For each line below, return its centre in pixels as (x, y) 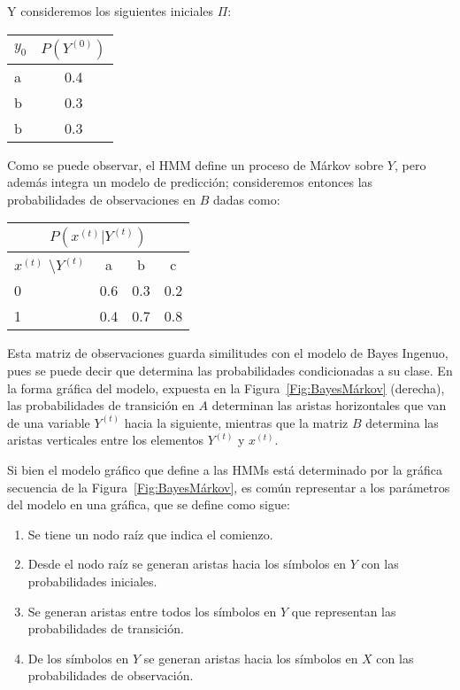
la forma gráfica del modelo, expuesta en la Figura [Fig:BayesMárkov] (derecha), (226, 388)
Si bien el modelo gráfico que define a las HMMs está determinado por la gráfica (225, 469)
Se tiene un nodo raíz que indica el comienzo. (150, 534)
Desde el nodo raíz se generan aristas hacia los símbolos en (187, 564)
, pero (410, 164)
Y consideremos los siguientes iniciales (111, 11)
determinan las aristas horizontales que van (329, 405)
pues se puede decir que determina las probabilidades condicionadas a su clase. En (230, 370)
